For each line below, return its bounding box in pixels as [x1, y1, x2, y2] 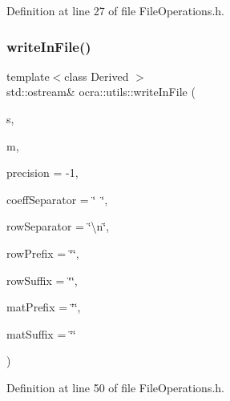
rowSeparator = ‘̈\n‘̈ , [6, 218, 110, 235]
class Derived [64, 67, 129, 84]
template [6, 67, 50, 84]
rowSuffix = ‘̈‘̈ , [6, 271, 78, 288]
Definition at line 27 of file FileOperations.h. [6, 2, 224, 18]
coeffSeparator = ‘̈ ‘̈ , [6, 190, 108, 207]
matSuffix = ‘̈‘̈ [6, 325, 76, 342]
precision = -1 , [6, 164, 79, 181]
